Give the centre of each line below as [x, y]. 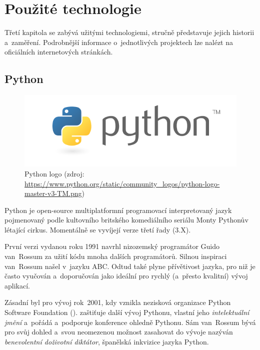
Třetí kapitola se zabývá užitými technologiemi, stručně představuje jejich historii [129, 32]
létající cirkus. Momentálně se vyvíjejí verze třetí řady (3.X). [98, 229]
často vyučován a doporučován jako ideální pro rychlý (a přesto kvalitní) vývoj [126, 276]
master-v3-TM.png [53, 193]
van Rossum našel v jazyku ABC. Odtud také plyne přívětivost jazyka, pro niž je [130, 266]
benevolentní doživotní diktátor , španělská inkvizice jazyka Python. [107, 341]
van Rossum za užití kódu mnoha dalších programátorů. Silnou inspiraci [116, 256]
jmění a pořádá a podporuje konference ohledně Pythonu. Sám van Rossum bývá [130, 322]
